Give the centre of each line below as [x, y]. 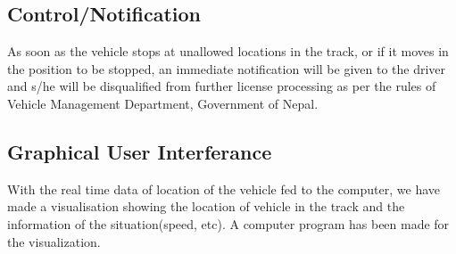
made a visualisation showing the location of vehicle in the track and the [206, 206]
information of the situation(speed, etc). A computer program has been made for [228, 223]
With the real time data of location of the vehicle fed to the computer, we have [224, 188]
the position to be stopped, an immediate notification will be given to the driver [227, 68]
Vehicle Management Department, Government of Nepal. [163, 103]
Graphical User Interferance [140, 151]
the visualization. [54, 241]
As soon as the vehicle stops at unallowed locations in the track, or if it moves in [228, 51]
